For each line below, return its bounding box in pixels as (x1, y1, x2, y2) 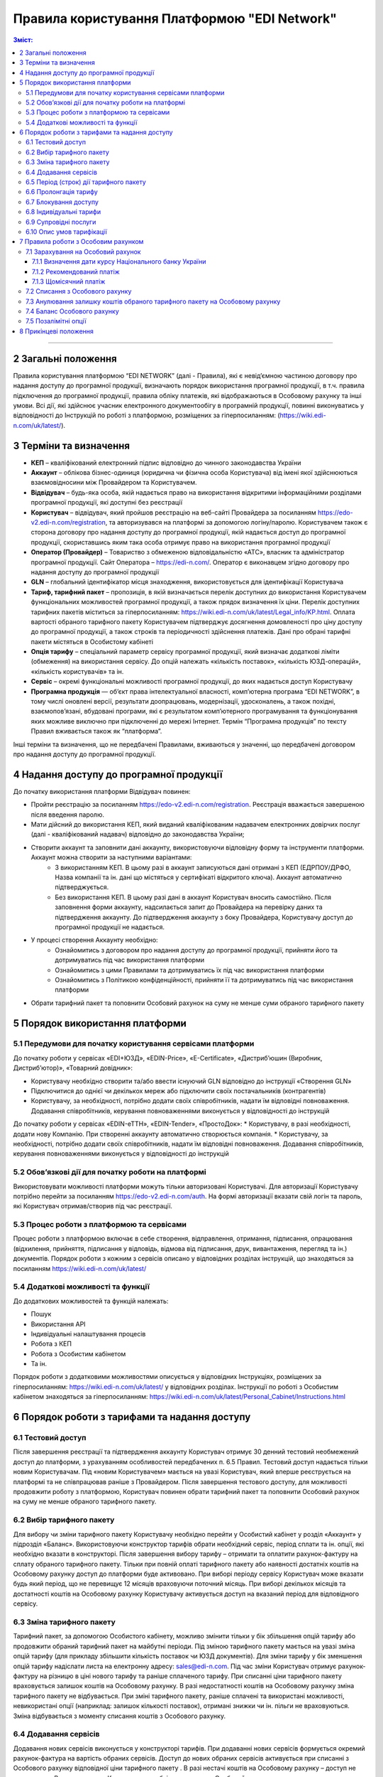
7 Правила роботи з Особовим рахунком (19, 237, 144, 246)
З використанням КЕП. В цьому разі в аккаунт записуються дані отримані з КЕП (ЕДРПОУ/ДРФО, (55, 863, 351, 871)
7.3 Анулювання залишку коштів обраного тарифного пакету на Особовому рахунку (26, 297, 281, 306)
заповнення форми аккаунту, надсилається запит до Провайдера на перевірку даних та (55, 903, 323, 911)
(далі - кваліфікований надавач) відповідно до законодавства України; (30, 830, 245, 839)
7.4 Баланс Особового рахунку (26, 307, 120, 316)
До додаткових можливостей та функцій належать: (13, 1296, 169, 1305)
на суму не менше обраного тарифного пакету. (13, 1497, 157, 1506)
